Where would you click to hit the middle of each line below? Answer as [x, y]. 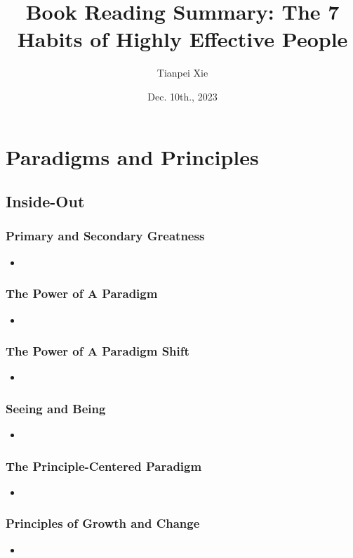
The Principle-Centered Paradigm [104, 466]
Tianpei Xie [182, 73]
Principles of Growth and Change [103, 523]
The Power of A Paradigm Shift [98, 351]
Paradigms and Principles [132, 156]
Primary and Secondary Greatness [105, 236]
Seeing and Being [56, 408]
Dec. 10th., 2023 [182, 96]
